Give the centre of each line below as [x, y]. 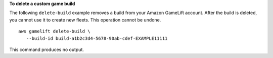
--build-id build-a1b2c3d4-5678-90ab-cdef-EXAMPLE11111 [97, 38]
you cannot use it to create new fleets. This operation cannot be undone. [85, 19]
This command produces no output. [47, 49]
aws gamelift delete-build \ [54, 31]
